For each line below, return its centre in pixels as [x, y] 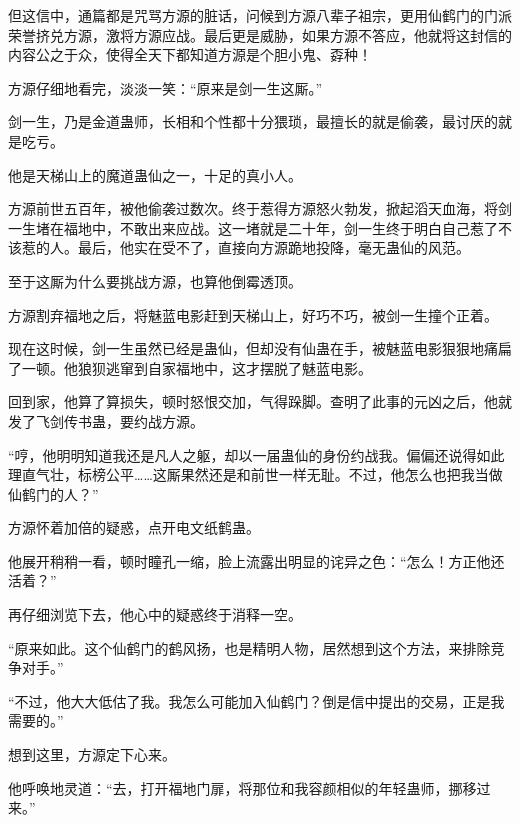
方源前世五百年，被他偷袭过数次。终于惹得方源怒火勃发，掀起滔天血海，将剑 [260, 208]
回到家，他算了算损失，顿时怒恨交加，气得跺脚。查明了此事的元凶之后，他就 [260, 401]
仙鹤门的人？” [53, 493]
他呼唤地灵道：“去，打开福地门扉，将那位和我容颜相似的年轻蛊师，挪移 [242, 787]
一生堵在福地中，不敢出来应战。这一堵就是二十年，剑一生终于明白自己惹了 [253, 227]
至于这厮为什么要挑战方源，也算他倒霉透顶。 [155, 280]
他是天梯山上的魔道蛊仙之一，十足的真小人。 [155, 174]
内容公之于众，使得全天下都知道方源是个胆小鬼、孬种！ [190, 54]
